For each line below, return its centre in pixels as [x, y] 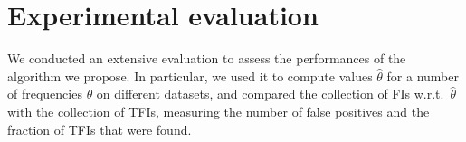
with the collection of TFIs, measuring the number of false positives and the [219, 111]
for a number [423, 76]
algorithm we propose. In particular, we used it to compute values [190, 76]
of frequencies [45, 94]
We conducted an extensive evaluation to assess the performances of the [207, 58]
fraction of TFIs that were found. [100, 129]
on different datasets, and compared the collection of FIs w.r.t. [270, 94]
